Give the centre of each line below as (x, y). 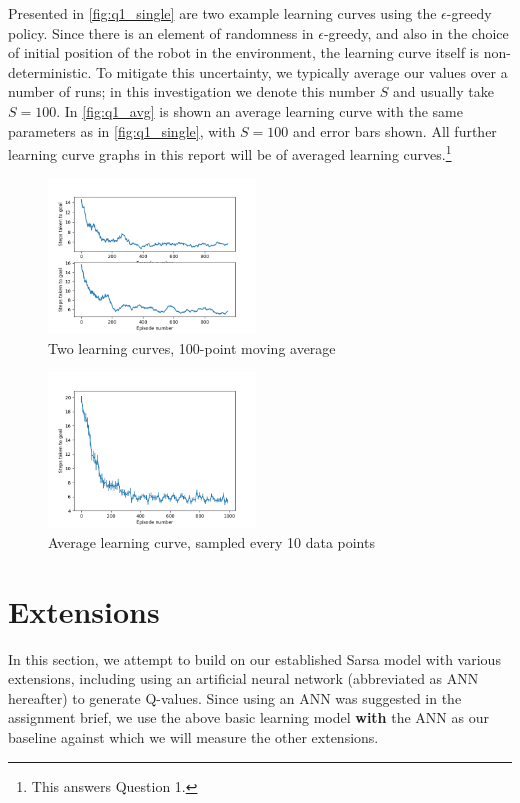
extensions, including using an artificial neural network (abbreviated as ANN (243, 678)
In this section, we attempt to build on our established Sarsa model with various (254, 658)
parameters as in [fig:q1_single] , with (122, 130)
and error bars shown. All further (395, 130)
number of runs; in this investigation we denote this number (192, 91)
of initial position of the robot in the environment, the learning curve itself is (243, 52)
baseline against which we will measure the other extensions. (193, 736)
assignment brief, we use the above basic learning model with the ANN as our (248, 717)
